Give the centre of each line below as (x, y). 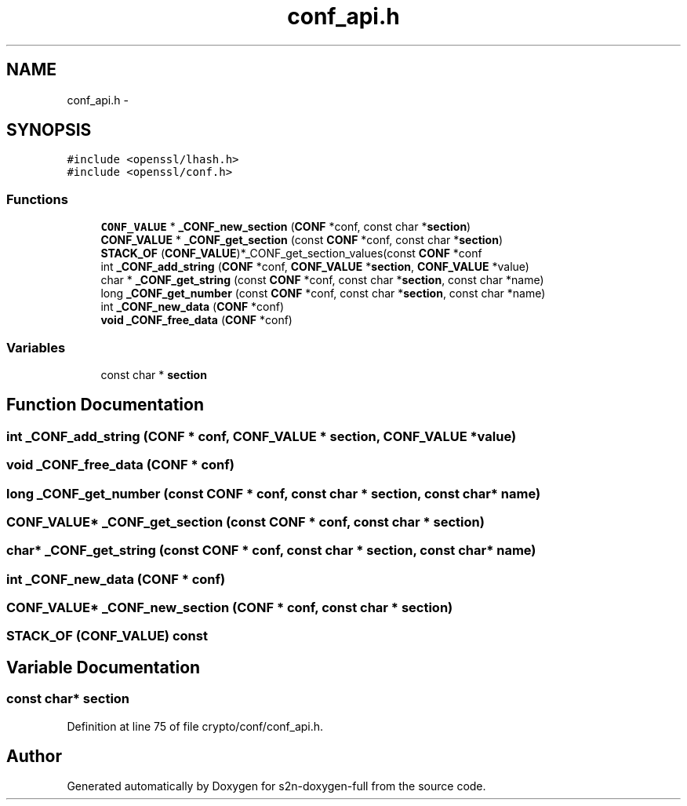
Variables (36, 347)
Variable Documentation (104, 667)
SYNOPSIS (49, 130)
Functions (37, 199)
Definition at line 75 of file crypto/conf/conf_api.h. (195, 726)
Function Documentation (105, 405)
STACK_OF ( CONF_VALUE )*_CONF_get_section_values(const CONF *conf (291, 253)
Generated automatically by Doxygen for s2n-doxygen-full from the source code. (276, 786)
